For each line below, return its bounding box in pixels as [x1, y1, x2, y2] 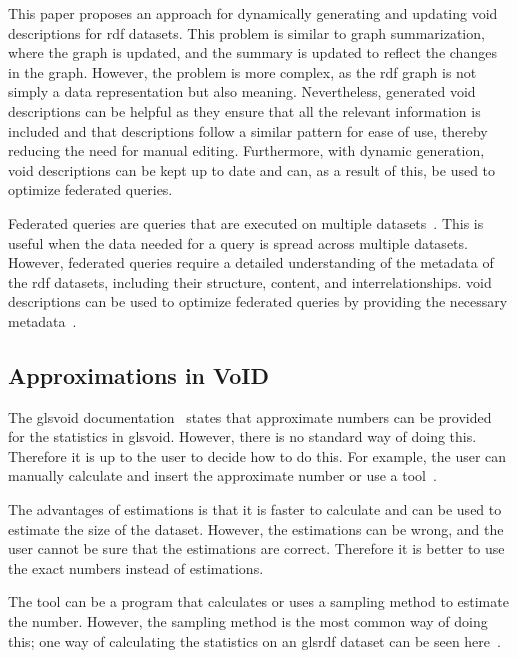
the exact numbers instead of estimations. [8, 557, 264, 578]
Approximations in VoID [8, 359, 270, 390]
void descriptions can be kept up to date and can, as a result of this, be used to [8, 159, 496, 180]
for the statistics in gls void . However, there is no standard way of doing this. [8, 426, 477, 447]
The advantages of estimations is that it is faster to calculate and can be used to [8, 499, 502, 520]
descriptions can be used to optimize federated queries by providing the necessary [8, 291, 508, 312]
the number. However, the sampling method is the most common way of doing [8, 611, 488, 632]
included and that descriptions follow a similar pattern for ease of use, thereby [8, 120, 488, 141]
